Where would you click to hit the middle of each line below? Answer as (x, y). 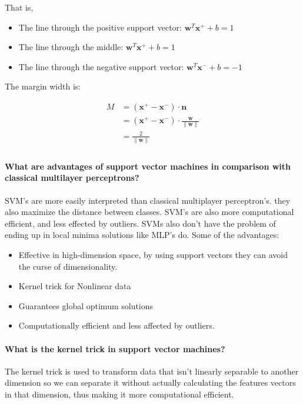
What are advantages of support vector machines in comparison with (148, 166)
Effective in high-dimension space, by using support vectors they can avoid (153, 254)
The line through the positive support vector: (100, 27)
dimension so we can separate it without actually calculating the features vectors (150, 383)
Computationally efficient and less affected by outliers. (116, 325)
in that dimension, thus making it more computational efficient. (119, 394)
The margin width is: (43, 86)
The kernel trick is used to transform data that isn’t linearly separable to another (152, 371)
